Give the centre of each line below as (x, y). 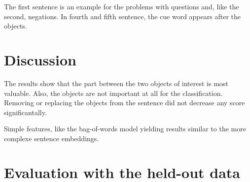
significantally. (25, 112)
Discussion (40, 59)
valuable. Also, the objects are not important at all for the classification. (113, 93)
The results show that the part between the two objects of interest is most (116, 83)
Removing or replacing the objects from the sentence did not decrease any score (125, 103)
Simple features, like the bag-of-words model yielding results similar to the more (125, 129)
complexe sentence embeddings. (52, 138)
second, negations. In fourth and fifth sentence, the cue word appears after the (122, 16)
